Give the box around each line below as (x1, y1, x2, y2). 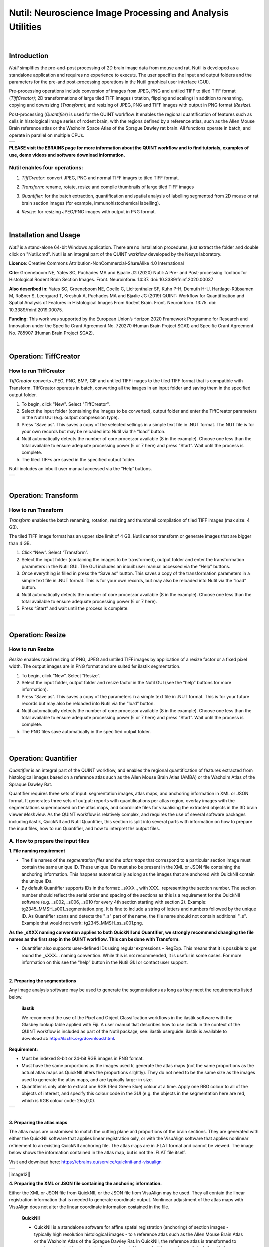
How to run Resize (9, 646, 54, 653)
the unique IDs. (21, 878, 53, 884)
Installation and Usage (9, 231, 81, 239)
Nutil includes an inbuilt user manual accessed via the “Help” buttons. (9, 466, 152, 472)
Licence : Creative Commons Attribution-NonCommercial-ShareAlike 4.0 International (9, 260, 184, 266)
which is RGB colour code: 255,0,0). (21, 1097, 96, 1103)
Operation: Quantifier (9, 754, 77, 763)
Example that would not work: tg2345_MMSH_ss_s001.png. (21, 920, 144, 926)
